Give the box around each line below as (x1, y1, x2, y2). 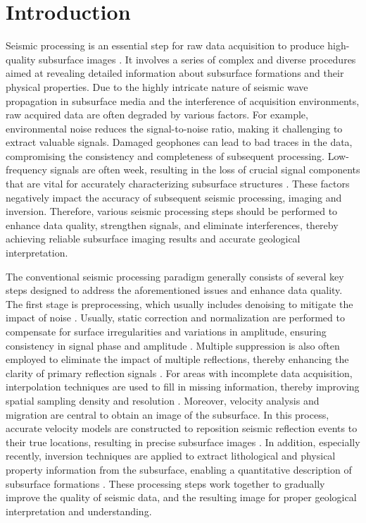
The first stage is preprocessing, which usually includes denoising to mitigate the (6, 296, 353, 311)
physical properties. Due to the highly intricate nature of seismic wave (6, 79, 308, 94)
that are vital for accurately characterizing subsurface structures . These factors (6, 176, 350, 191)
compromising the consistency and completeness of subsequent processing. (6, 148, 325, 163)
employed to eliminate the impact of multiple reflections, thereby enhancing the (6, 352, 349, 367)
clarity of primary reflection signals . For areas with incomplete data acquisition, (6, 365, 353, 380)
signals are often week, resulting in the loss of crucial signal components (50, 162, 360, 177)
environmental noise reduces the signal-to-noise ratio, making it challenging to (6, 121, 343, 135)
